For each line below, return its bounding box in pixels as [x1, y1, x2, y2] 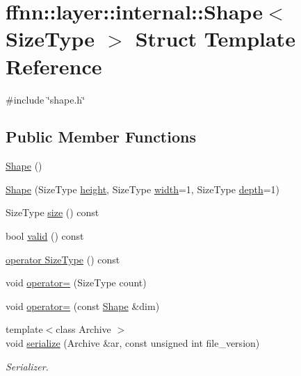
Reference [6, 51, 102, 80]
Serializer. [6, 359, 49, 373]
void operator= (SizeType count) [6, 275, 147, 290]
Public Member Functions [6, 126, 196, 147]
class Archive [56, 322, 111, 336]
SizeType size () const [6, 205, 99, 220]
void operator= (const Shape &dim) [6, 298, 160, 313]
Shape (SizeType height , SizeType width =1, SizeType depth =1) [6, 181, 280, 196]
